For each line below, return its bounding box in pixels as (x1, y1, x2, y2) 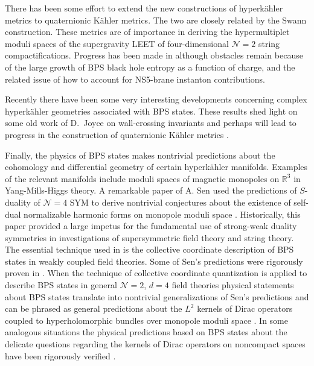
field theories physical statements (171, 279, 294, 291)
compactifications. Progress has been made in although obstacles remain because (5, 49, 303, 62)
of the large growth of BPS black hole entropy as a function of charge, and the (5, 60, 295, 73)
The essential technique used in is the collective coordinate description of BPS (5, 243, 294, 256)
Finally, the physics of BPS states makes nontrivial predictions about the (5, 148, 275, 161)
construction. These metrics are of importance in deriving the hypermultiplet (5, 25, 290, 38)
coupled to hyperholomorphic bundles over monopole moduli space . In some (5, 314, 288, 326)
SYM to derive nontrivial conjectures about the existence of (69, 195, 291, 208)
